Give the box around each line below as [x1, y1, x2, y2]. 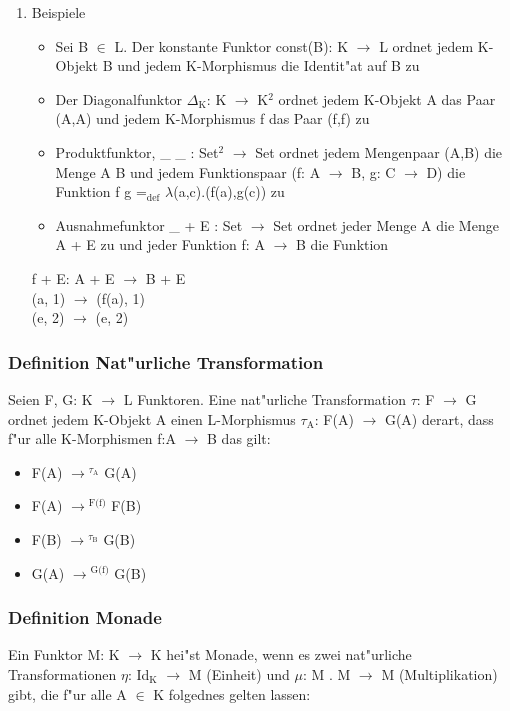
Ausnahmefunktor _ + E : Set [55, 214, 243, 235]
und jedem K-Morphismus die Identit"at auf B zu [117, 55, 420, 76]
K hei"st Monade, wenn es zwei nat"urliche [150, 644, 412, 665]
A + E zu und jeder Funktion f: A [55, 234, 265, 255]
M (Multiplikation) [381, 663, 498, 684]
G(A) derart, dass [384, 408, 494, 429]
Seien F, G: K [8, 388, 93, 409]
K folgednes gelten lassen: [153, 683, 311, 704]
